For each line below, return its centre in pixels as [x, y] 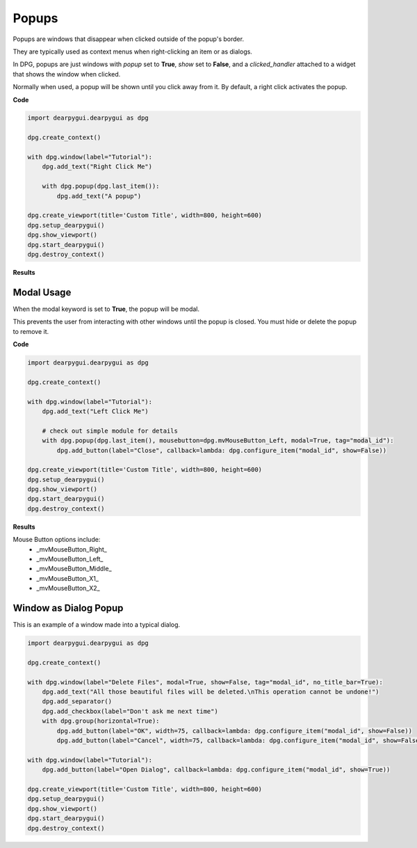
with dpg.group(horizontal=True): [101, 721]
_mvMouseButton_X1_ [67, 578]
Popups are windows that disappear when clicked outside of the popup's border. [129, 39]
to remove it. [31, 331]
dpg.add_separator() [77, 702]
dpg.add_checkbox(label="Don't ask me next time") [130, 711]
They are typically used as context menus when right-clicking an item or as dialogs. [133, 51]
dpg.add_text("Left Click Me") [95, 411]
